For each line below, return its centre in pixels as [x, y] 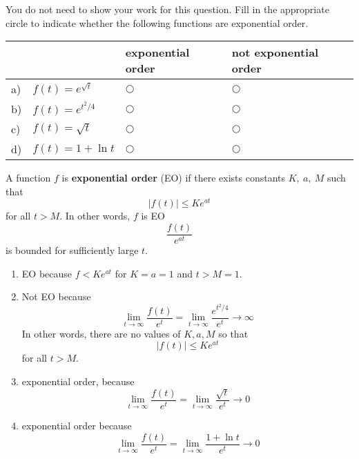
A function [28, 178]
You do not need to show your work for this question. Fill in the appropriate [167, 9]
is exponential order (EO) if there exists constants [174, 178]
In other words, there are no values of [101, 333]
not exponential [275, 52]
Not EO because [56, 296]
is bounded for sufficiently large [72, 250]
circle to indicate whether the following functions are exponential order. [157, 22]
